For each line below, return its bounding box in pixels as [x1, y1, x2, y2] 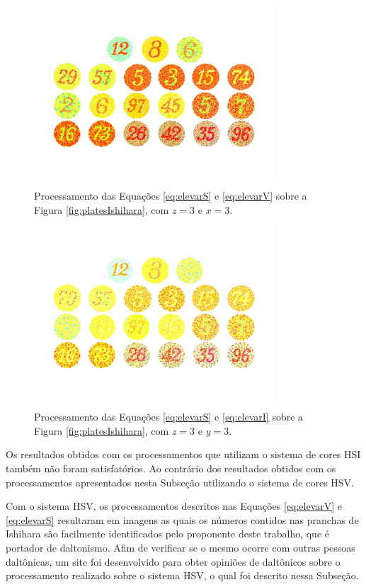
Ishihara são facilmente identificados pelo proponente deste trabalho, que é [6, 526, 329, 541]
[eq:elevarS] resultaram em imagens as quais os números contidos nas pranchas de [6, 512, 359, 527]
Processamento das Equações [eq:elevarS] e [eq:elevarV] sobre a [34, 188, 307, 203]
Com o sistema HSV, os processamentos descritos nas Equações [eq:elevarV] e [6, 498, 343, 513]
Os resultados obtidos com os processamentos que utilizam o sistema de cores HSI [6, 447, 361, 462]
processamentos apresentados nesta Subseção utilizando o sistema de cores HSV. [6, 474, 354, 489]
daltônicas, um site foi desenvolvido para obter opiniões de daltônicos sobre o [6, 554, 341, 569]
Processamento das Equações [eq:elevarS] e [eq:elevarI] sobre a [34, 409, 304, 424]
